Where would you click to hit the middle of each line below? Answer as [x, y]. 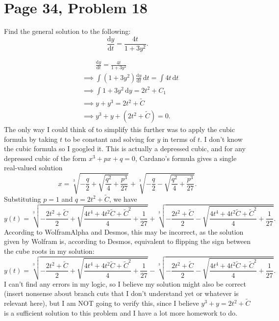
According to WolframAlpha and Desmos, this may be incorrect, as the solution [124, 231]
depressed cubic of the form [45, 158]
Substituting [23, 199]
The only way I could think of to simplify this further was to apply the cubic [119, 129]
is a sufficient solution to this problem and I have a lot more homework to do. [121, 312]
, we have [123, 199]
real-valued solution [33, 168]
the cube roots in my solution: [49, 251]
